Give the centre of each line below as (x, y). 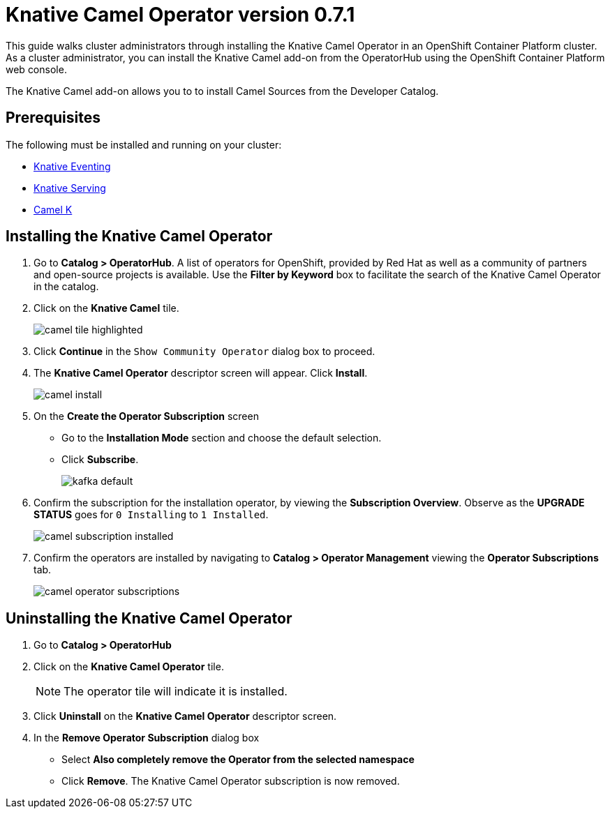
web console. (36, 69)
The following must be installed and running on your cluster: (144, 144)
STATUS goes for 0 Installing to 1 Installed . (151, 515)
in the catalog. (66, 287)
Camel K (53, 209)
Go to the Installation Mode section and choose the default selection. (222, 438)
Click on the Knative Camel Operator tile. (129, 667)
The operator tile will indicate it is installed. (176, 692)
